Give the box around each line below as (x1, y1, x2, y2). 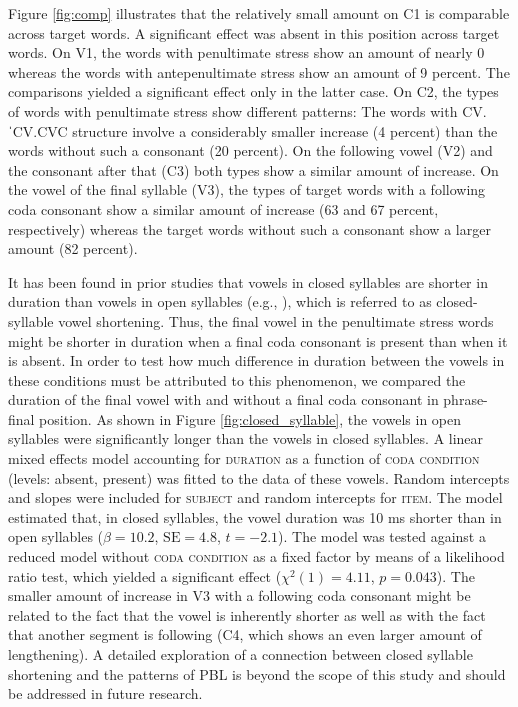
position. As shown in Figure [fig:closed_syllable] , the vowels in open (39, 408, 462, 429)
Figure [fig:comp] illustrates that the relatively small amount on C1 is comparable (8, 3, 510, 23)
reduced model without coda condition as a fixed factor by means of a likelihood (8, 546, 505, 567)
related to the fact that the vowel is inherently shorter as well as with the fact (8, 604, 486, 625)
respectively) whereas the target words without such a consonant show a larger (8, 218, 491, 239)
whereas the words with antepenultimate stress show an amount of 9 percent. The (8, 61, 510, 82)
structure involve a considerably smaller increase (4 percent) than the (72, 120, 498, 141)
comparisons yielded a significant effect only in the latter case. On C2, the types (8, 81, 499, 102)
